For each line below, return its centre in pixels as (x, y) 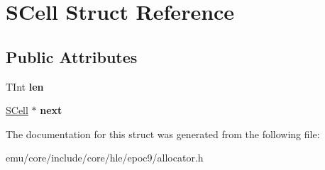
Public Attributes (72, 56)
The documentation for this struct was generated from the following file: (163, 134)
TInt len (25, 86)
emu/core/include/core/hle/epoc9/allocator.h (105, 158)
